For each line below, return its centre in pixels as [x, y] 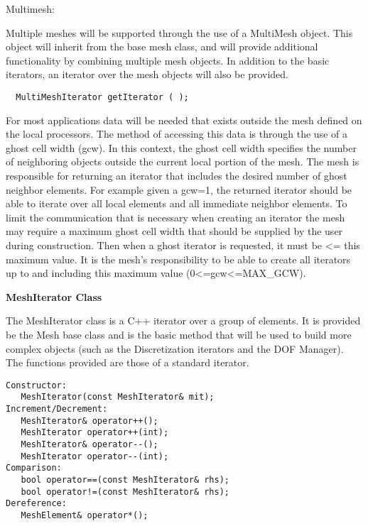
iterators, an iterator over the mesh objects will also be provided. [147, 74]
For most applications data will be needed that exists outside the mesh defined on [184, 120]
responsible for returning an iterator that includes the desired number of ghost [177, 175]
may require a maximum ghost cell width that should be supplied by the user [174, 231]
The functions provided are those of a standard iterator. [128, 362]
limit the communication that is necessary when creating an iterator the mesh [175, 217]
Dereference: [36, 504]
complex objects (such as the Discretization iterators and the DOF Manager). [175, 348]
